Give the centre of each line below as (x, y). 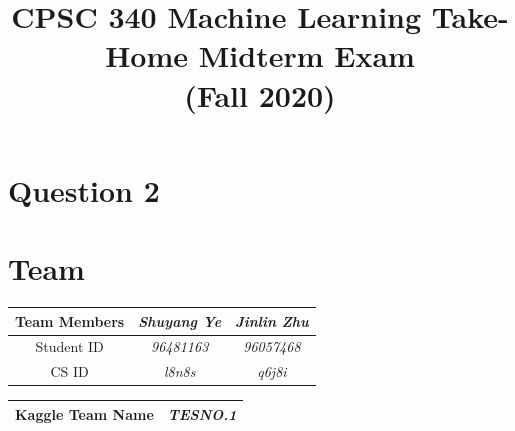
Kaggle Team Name (84, 413)
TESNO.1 (202, 413)
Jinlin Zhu (272, 320)
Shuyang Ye (180, 320)
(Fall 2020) (260, 94)
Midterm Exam (306, 55)
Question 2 (84, 189)
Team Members (70, 320)
